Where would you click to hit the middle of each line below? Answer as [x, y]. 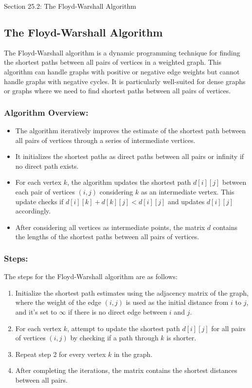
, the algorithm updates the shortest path [129, 182]
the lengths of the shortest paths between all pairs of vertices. [107, 237]
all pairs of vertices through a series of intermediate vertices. [105, 140]
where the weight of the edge [58, 302]
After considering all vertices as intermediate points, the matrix [110, 227]
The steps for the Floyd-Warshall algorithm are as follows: [91, 276]
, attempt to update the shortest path [124, 328]
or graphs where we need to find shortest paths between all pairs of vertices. [117, 91]
